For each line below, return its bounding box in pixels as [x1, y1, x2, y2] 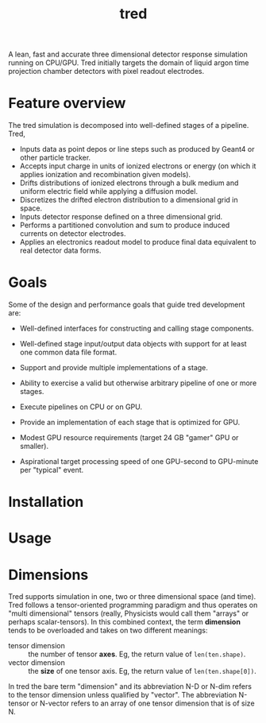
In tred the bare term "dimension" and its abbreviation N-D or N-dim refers [8, 682, 253, 691]
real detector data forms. [19, 246, 102, 255]
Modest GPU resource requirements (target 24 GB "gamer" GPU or [19, 433, 239, 443]
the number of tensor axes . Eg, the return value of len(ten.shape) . [28, 649, 246, 659]
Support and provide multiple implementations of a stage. [19, 363, 209, 373]
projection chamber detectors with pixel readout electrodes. [8, 67, 205, 76]
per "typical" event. [19, 466, 84, 475]
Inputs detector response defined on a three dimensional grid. [19, 212, 223, 222]
